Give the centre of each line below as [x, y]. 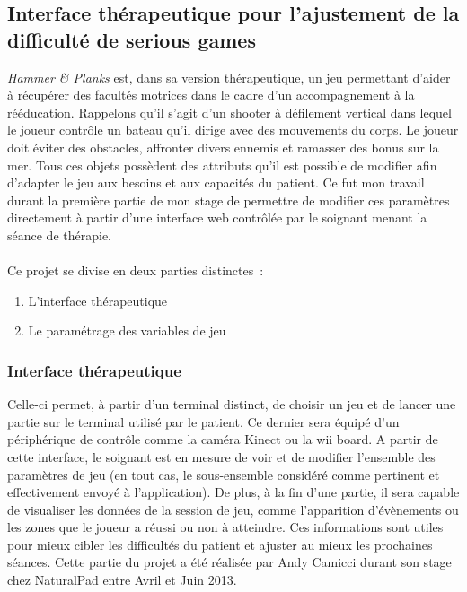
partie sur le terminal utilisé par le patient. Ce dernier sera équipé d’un [203, 421]
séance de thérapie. [59, 235]
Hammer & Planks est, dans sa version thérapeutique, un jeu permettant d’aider [229, 77]
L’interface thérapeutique [98, 300]
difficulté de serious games [132, 39]
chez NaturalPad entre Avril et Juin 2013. [122, 580]
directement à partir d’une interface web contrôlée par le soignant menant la [217, 218]
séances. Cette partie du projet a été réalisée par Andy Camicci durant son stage [229, 562]
